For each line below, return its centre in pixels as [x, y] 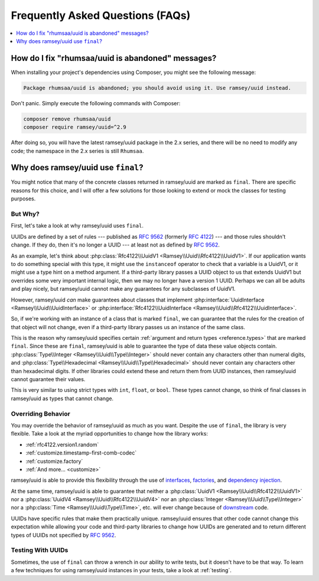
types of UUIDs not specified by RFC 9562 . [64, 535]
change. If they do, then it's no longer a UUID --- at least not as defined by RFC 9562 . [115, 245]
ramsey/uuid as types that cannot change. [62, 398]
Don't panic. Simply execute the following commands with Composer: [96, 103]
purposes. [23, 199]
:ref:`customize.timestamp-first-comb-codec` [81, 453]
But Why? [25, 214]
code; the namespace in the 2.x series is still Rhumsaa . [77, 151]
